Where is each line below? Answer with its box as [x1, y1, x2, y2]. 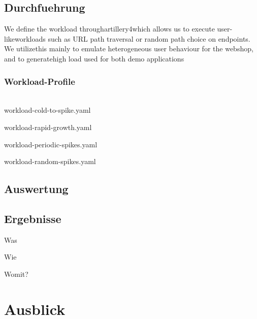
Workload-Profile [4, 75, 75, 87]
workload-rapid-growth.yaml [4, 121, 92, 132]
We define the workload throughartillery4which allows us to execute [4, 23, 215, 34]
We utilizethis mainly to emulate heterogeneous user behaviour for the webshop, [4, 43, 253, 54]
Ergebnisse [4, 210, 61, 226]
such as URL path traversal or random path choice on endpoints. [48, 33, 250, 44]
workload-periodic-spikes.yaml [4, 139, 98, 149]
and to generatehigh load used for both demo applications [4, 53, 184, 63]
